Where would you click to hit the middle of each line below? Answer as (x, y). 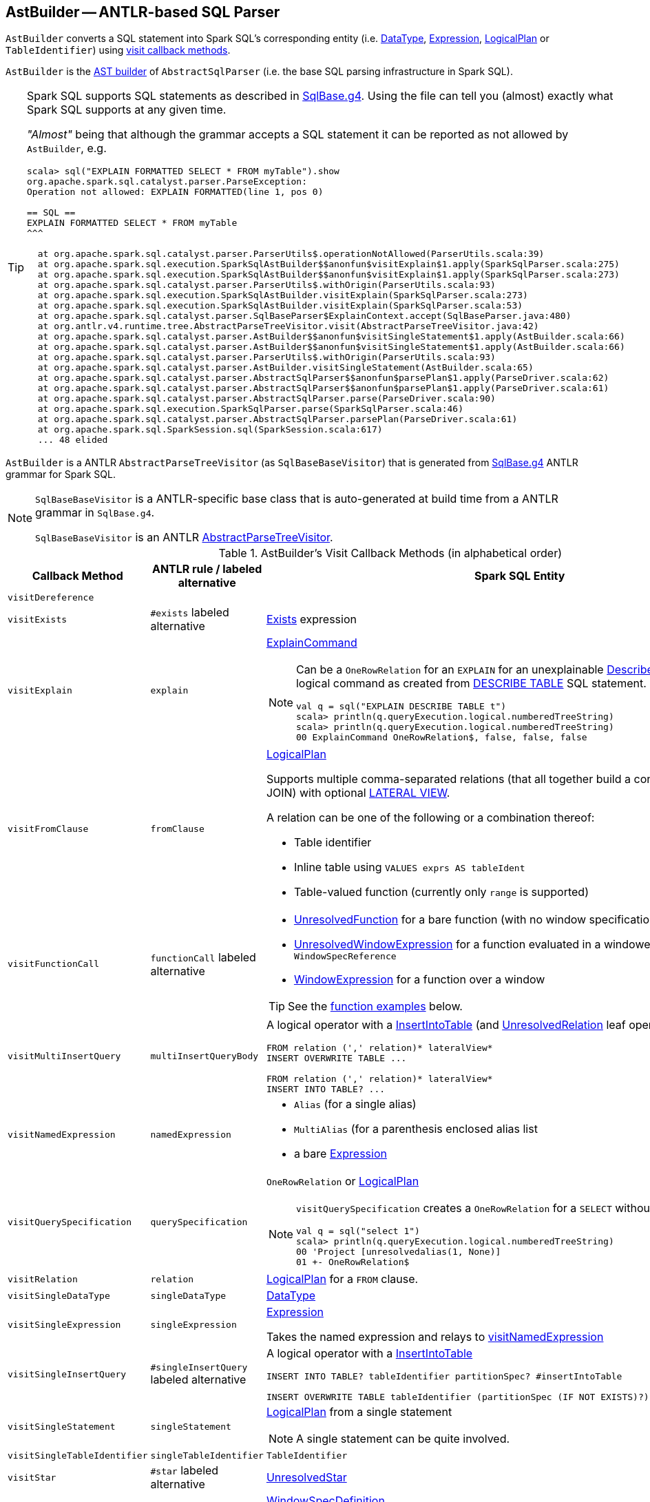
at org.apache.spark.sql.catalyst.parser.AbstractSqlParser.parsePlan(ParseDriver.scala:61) (277, 419)
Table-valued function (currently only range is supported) (441, 892)
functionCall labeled (203, 957)
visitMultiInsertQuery (64, 1056)
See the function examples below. (375, 1006)
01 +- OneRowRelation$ (353, 1262)
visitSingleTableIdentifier (78, 1456)
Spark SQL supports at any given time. (127, 110)
